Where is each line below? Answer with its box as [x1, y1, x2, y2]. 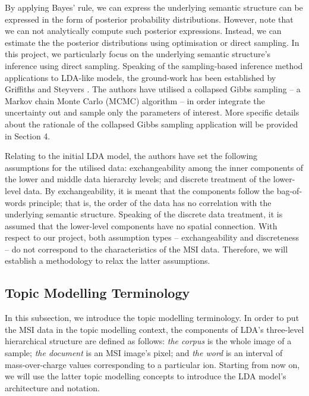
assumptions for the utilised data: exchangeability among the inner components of [5, 161, 304, 173]
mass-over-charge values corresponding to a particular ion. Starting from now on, [5, 358, 300, 370]
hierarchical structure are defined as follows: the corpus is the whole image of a [5, 335, 292, 347]
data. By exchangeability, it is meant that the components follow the [23, 184, 274, 197]
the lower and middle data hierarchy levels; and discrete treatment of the [5, 173, 271, 185]
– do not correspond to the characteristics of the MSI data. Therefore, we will [5, 242, 288, 255]
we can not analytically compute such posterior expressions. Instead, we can [5, 24, 282, 37]
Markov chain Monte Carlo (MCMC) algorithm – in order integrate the [5, 94, 265, 107]
